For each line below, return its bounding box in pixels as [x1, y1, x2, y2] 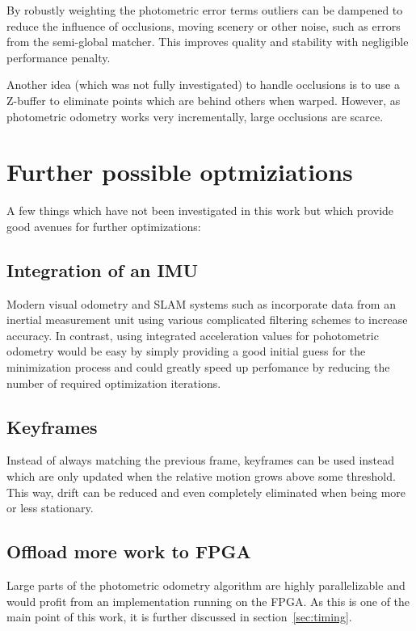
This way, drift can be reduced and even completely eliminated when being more [6, 483, 406, 500]
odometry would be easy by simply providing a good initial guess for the [6, 343, 366, 360]
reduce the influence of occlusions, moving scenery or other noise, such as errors [6, 17, 401, 34]
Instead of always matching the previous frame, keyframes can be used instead [6, 452, 395, 469]
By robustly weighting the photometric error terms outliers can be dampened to [6, 2, 403, 18]
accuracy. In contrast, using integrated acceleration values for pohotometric [6, 326, 379, 343]
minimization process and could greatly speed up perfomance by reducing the [6, 359, 390, 376]
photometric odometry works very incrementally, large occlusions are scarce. [6, 107, 384, 124]
